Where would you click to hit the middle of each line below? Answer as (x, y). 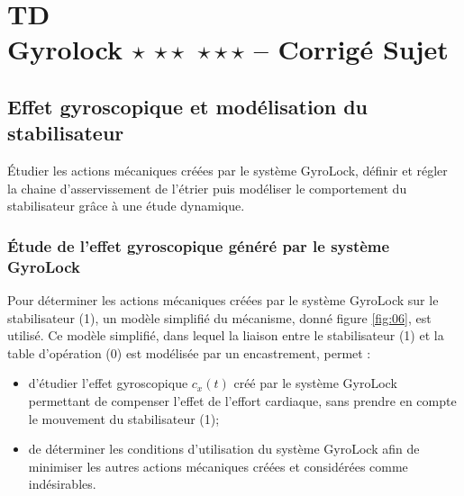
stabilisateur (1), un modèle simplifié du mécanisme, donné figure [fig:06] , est (219, 317)
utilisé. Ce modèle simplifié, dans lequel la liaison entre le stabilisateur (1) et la (226, 335)
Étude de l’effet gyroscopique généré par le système (199, 245)
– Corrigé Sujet (351, 49)
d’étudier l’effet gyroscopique (108, 383)
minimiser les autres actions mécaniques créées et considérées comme (218, 466)
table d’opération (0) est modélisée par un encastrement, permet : (189, 352)
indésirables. (62, 484)
